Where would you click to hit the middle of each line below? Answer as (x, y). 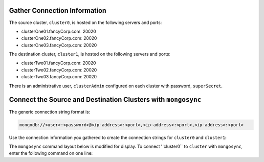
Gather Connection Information (58, 11)
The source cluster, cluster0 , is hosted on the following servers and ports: (86, 23)
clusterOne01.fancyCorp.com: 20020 (59, 31)
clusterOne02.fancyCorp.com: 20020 (59, 38)
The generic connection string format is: (50, 112)
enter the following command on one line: (51, 153)
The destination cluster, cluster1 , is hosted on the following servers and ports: (90, 54)
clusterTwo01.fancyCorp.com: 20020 (59, 63)
